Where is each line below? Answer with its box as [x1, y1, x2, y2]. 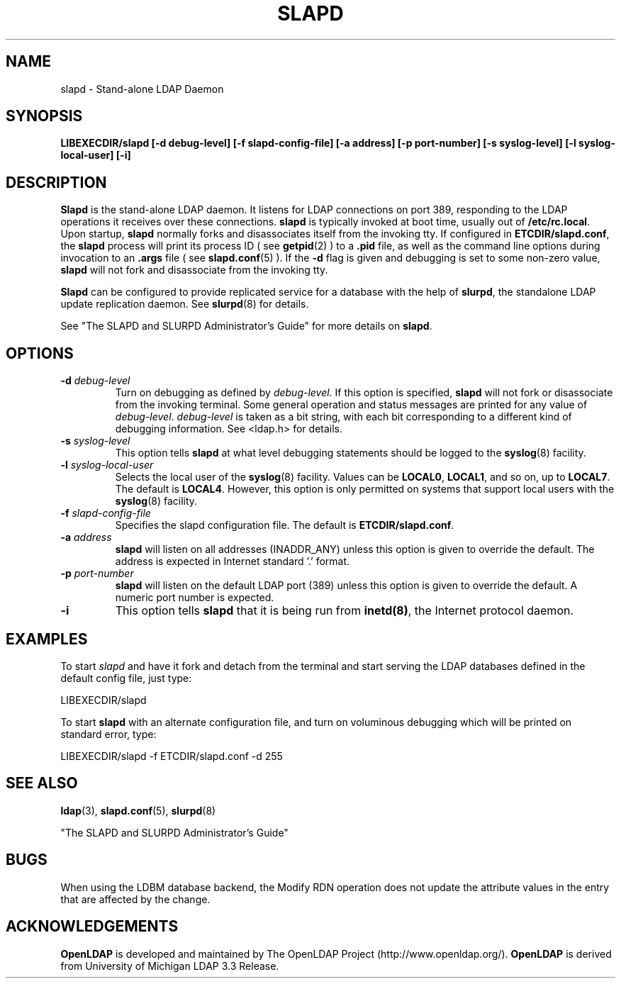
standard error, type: [60, 727, 157, 740]
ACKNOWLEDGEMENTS [6, 917, 179, 936]
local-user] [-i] [60, 149, 131, 162]
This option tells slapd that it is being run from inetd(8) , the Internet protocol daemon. [115, 603, 574, 618]
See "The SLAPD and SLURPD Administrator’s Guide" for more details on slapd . [60, 320, 432, 332]
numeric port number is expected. [115, 591, 274, 604]
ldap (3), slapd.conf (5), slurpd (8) [60, 804, 216, 817]
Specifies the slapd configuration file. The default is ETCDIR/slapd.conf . [115, 519, 454, 532]
